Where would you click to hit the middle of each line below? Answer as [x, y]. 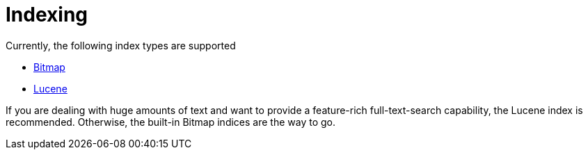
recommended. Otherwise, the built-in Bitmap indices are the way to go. [170, 122]
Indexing [47, 15]
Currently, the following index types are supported [121, 45]
